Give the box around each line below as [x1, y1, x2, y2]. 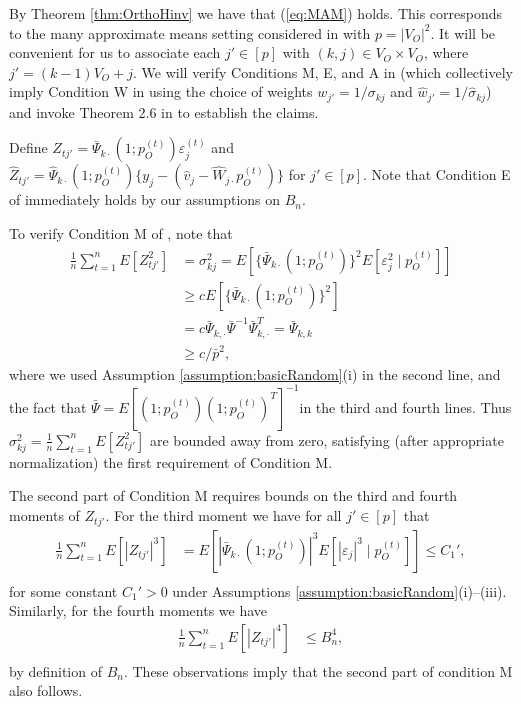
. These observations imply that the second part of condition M [123, 660, 513, 681]
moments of [9, 505, 80, 526]
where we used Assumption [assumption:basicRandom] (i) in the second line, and [9, 363, 501, 384]
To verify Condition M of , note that [9, 223, 233, 244]
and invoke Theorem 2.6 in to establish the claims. [9, 101, 319, 122]
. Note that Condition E [363, 164, 511, 185]
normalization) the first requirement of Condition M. [9, 451, 333, 472]
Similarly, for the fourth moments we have [9, 600, 268, 621]
